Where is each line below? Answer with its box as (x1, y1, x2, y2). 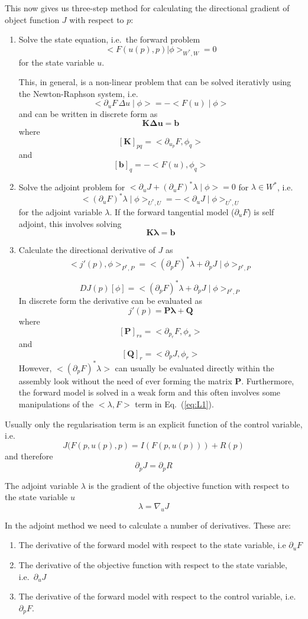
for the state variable (18, 56, 95, 68)
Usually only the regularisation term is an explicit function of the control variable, (5, 417, 303, 430)
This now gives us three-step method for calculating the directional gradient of (5, 2, 290, 14)
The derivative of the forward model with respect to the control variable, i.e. (18, 590, 296, 602)
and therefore (5, 449, 53, 462)
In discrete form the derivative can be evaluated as (18, 294, 202, 307)
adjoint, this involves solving (18, 217, 122, 229)
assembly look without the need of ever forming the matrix (18, 374, 232, 387)
